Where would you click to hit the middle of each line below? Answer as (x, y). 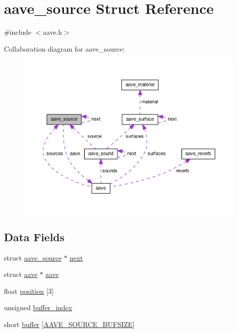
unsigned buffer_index (38, 307)
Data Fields (34, 236)
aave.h (53, 32)
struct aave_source (33, 257)
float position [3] (29, 291)
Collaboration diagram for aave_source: (64, 48)
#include (18, 32)
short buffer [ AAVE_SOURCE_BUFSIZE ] (69, 324)
